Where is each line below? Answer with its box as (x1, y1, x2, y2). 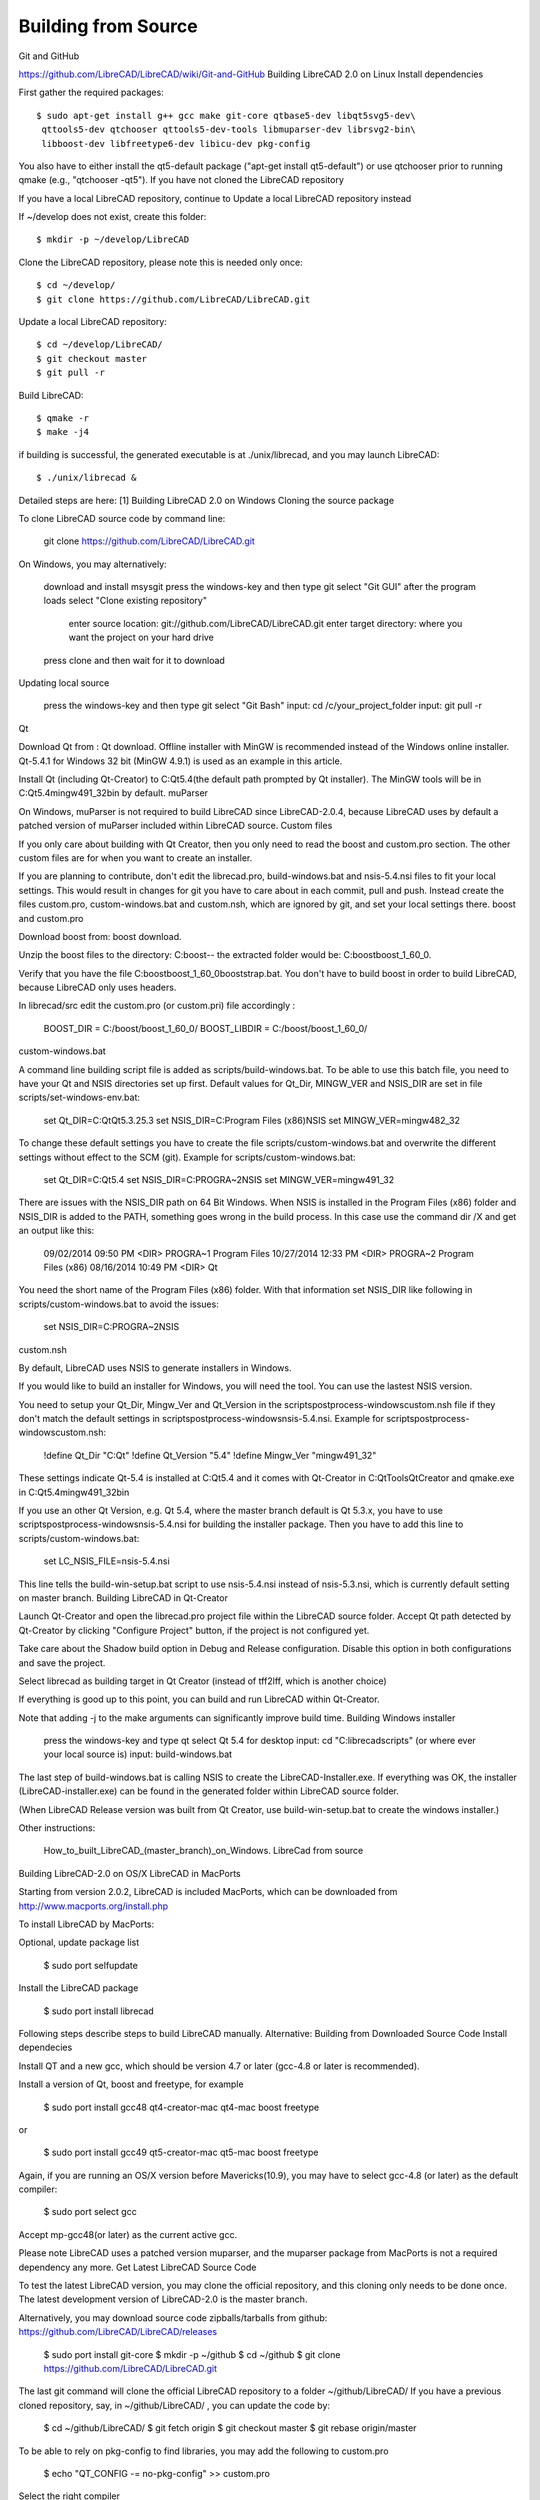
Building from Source (18, 15, 199, 37)
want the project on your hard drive (68, 631, 215, 644)
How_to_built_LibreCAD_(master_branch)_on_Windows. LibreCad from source (43, 1845, 364, 1857)
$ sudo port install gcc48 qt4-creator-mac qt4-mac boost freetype (43, 2101, 320, 2113)
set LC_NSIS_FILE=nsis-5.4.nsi (43, 1555, 170, 1567)
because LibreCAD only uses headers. (18, 981, 177, 994)
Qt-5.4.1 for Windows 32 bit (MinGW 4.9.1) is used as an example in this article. (18, 755, 343, 767)
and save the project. (18, 1656, 106, 1669)
